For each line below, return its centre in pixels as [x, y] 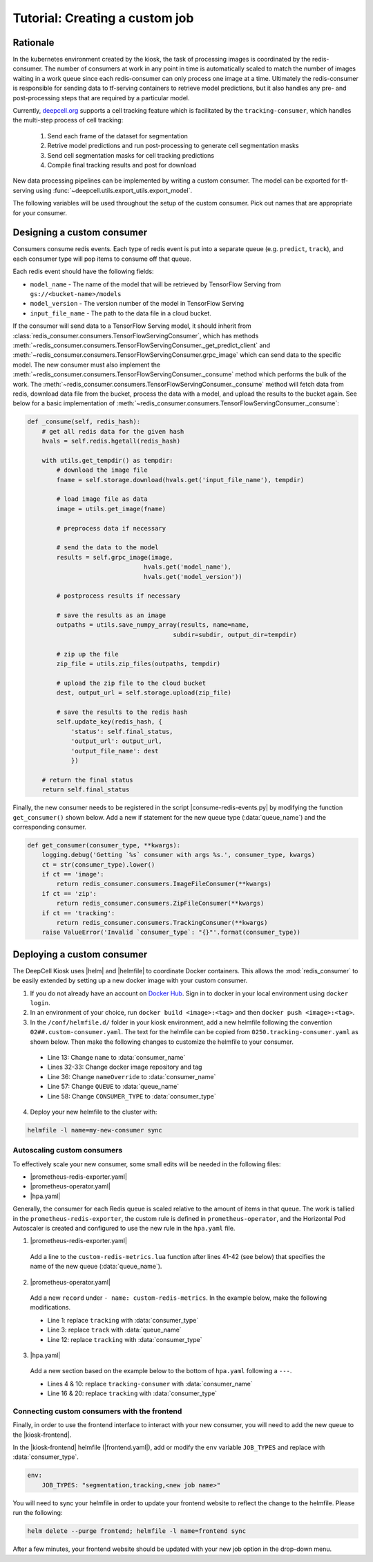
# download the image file [102, 470]
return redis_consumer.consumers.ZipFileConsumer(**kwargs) [160, 903]
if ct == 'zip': [69, 893]
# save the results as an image [111, 615]
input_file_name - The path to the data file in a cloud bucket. [121, 313]
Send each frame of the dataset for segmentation [117, 136]
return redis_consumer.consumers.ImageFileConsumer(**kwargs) [164, 884]
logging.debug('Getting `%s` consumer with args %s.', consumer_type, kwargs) [179, 855]
